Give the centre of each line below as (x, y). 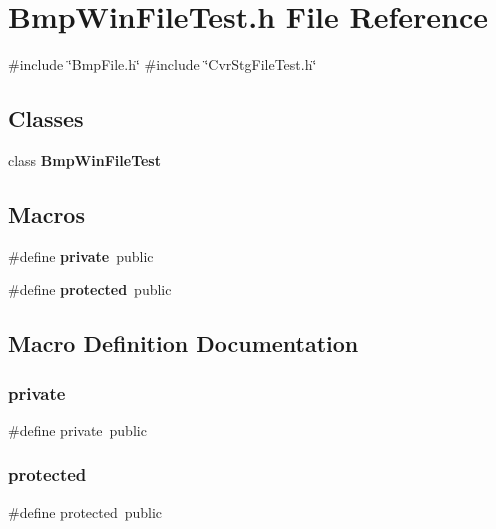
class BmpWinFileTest (84, 159)
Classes (46, 118)
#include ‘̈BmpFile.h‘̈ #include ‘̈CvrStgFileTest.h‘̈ (162, 64)
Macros (46, 213)
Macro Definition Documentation (183, 343)
